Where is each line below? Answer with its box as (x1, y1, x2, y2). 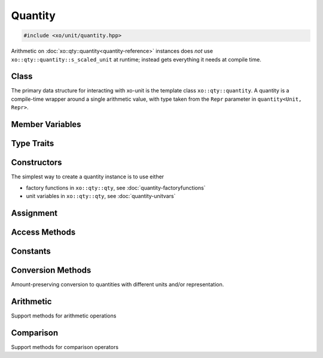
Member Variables (11, 119, 81, 129)
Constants (11, 246, 51, 256)
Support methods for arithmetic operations (11, 312, 117, 319)
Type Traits (11, 138, 54, 149)
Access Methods (11, 227, 76, 237)
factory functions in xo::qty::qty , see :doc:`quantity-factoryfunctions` (26, 184, 206, 191)
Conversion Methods (11, 265, 92, 275)
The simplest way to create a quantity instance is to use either (11, 173, 164, 180)
